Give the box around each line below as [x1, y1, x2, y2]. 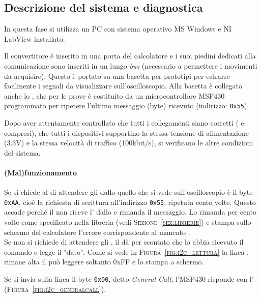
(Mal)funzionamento [4, 167, 77, 177]
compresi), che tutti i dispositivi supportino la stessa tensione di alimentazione [4, 127, 249, 138]
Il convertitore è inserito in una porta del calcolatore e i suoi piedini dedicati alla [4, 50, 256, 61]
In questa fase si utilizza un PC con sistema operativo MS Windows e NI [4, 23, 231, 34]
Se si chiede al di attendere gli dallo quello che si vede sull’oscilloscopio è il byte [4, 187, 253, 197]
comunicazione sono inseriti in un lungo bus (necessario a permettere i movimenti [4, 60, 257, 71]
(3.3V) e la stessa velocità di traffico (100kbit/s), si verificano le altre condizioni [4, 137, 253, 148]
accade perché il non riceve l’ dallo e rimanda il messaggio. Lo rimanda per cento [4, 206, 256, 217]
